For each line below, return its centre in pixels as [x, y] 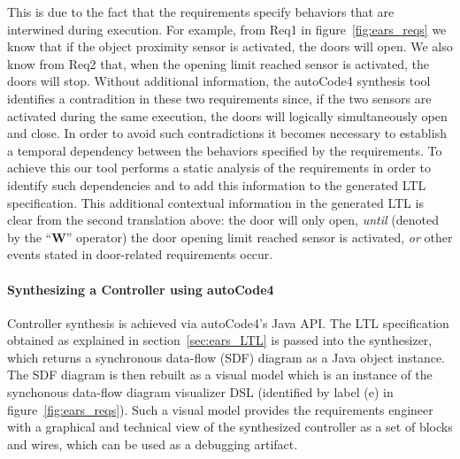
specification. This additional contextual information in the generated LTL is [215, 202]
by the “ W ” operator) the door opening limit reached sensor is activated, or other [230, 237]
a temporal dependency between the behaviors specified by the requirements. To [225, 150]
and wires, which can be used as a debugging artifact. [153, 444]
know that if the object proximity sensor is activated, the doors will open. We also [230, 46]
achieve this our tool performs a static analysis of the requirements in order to [219, 168]
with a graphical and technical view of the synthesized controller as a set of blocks [230, 427]
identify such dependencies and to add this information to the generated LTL [217, 184]
